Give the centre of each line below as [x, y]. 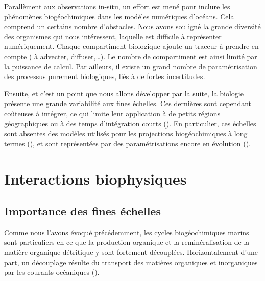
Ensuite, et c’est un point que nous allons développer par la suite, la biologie [124, 93]
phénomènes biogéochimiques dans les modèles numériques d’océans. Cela [119, 16]
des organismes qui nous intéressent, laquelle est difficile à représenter [113, 36]
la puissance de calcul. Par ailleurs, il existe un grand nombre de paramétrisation [131, 66]
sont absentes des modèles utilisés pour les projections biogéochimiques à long [126, 133]
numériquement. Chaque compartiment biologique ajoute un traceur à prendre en [131, 46]
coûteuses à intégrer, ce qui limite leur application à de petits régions [112, 113]
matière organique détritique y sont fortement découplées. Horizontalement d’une [131, 252]
